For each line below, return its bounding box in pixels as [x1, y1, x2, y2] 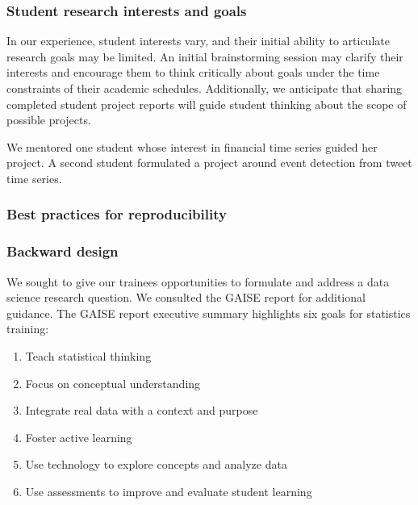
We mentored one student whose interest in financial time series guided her [6, 138, 378, 155]
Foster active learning [25, 428, 132, 445]
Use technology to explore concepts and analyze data [25, 456, 287, 473]
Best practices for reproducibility [6, 204, 227, 224]
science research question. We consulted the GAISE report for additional [6, 289, 366, 306]
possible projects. [6, 111, 91, 128]
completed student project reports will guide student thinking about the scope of [6, 95, 407, 112]
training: [6, 320, 49, 337]
